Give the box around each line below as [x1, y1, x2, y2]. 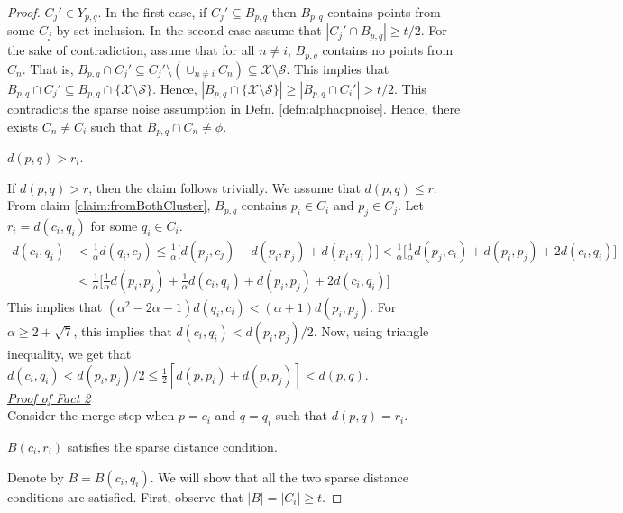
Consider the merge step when [7, 406, 175, 425]
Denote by [7, 467, 64, 486]
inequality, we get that [7, 344, 132, 362]
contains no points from [322, 41, 454, 60]
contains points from [327, 3, 441, 21]
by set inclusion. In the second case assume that [56, 21, 322, 40]
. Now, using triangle [313, 322, 429, 340]
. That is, [22, 59, 74, 78]
